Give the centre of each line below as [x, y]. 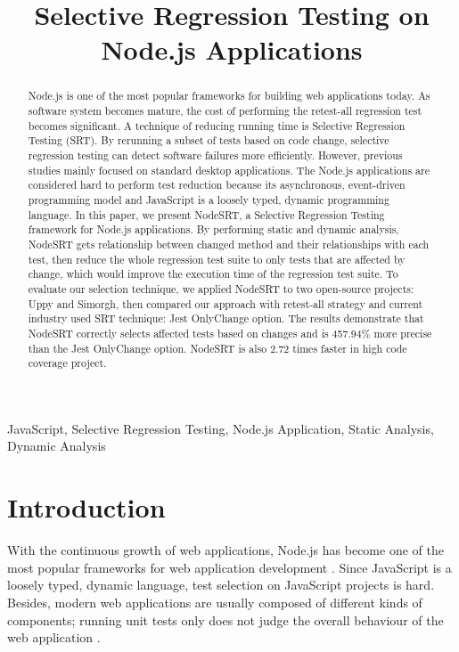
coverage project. [67, 363]
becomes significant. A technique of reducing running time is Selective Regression [217, 125]
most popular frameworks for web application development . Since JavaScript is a [229, 567]
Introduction [86, 507]
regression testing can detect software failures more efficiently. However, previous [215, 155]
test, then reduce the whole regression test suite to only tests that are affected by [217, 259]
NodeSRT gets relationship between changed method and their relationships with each [229, 244]
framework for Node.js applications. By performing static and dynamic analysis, [213, 229]
